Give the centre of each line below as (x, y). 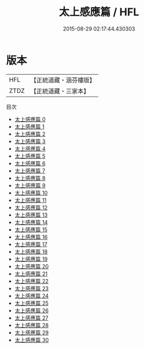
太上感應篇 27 (32, 318)
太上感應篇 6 (30, 163)
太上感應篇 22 (32, 281)
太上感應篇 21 (31, 274)
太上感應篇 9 (30, 185)
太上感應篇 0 (30, 119)
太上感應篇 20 (32, 266)
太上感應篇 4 (30, 148)
